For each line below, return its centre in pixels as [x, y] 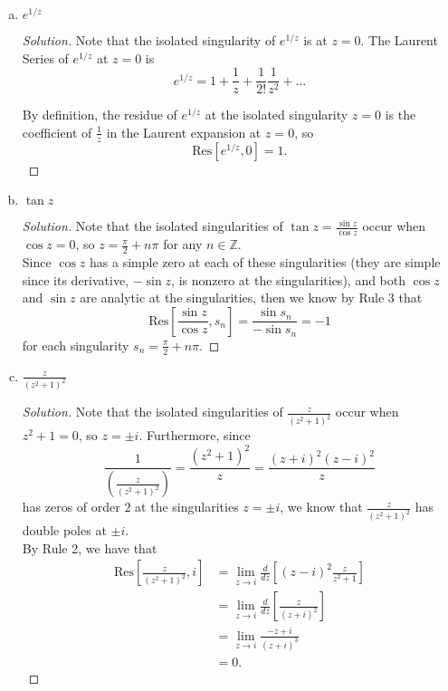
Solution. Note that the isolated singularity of [149, 40]
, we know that [321, 507]
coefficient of [57, 132]
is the [400, 115]
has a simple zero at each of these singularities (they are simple [265, 261]
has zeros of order [71, 507]
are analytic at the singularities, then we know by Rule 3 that [251, 298]
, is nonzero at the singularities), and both [289, 279]
